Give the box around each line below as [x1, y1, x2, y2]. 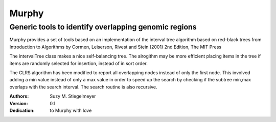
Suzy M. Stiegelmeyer [50, 93, 96, 99]
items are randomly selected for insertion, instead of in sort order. [9, 60, 148, 66]
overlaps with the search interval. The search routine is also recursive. [9, 84, 157, 90]
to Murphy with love [50, 107, 92, 113]
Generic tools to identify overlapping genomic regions [9, 22, 197, 32]
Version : [9, 100, 28, 106]
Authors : [9, 93, 29, 99]
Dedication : [9, 107, 35, 113]
